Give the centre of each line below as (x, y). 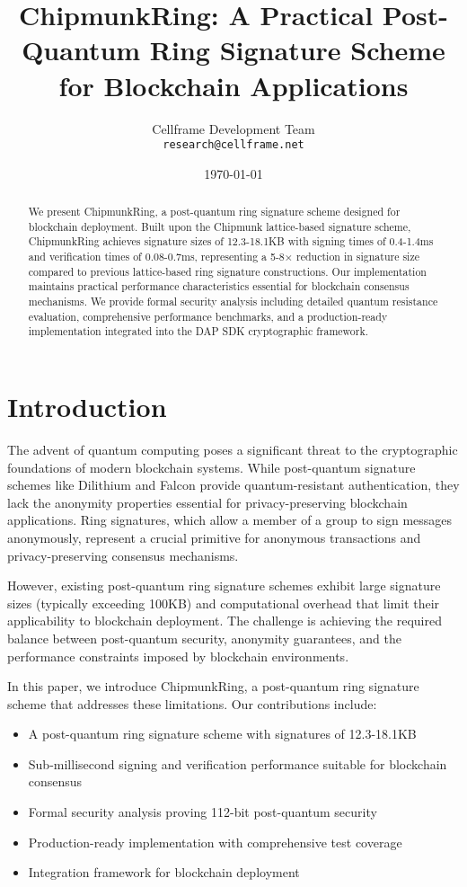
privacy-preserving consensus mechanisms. (123, 555)
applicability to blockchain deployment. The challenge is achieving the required (225, 621)
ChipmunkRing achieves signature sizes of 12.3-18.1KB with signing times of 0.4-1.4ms (231, 241)
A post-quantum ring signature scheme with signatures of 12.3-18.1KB (222, 734)
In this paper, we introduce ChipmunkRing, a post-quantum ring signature (213, 686)
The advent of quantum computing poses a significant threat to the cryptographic (233, 449)
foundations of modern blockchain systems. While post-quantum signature (211, 467)
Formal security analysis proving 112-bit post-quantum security (203, 812)
